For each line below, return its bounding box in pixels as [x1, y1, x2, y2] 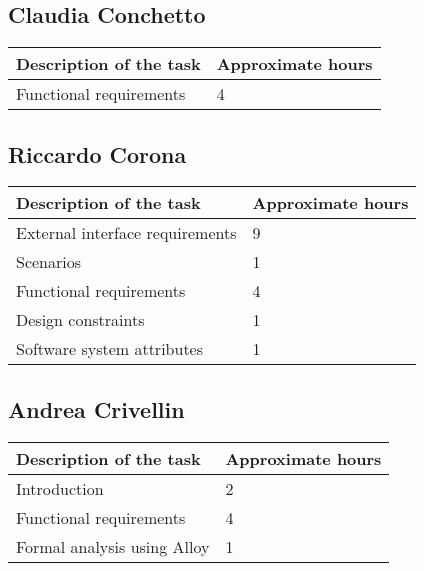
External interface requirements [16, 221, 237, 245]
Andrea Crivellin [8, 393, 185, 424]
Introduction [16, 476, 104, 500]
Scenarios [16, 250, 82, 274]
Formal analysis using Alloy [16, 534, 210, 558]
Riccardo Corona [8, 138, 187, 169]
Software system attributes [16, 337, 204, 361]
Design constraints [16, 308, 145, 332]
